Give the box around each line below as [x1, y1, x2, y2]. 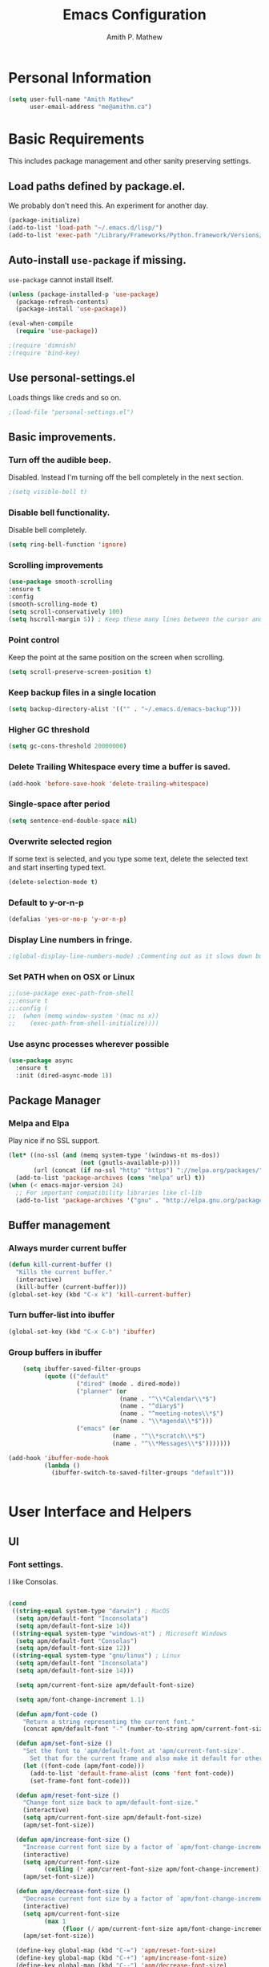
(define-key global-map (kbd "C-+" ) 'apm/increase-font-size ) [15, 1954, 227, 1962]
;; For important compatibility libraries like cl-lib [15, 1189, 203, 1197]
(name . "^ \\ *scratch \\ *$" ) [111, 1432, 206, 1440]
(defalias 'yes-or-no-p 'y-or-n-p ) [8, 915, 127, 923]
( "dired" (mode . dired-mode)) [76, 1380, 181, 1388]
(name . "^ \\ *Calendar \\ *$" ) [118, 1394, 217, 1403]
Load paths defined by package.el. [8, 179, 186, 193]
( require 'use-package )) [15, 327, 98, 335]
